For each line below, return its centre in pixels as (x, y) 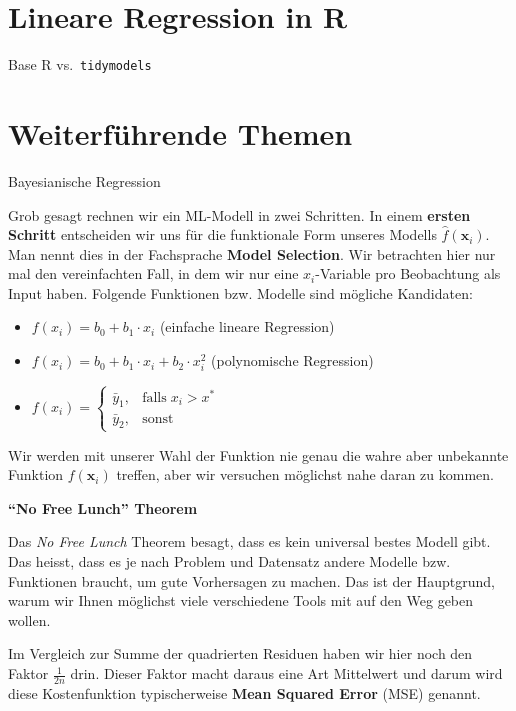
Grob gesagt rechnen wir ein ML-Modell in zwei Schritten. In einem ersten (239, 214)
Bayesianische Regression (84, 180)
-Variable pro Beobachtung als (408, 273)
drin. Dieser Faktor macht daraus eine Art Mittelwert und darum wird (286, 673)
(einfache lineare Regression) (247, 326)
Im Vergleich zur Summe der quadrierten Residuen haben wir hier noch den (240, 653)
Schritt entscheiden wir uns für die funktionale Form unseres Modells (222, 234)
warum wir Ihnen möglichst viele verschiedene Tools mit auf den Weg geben (241, 600)
